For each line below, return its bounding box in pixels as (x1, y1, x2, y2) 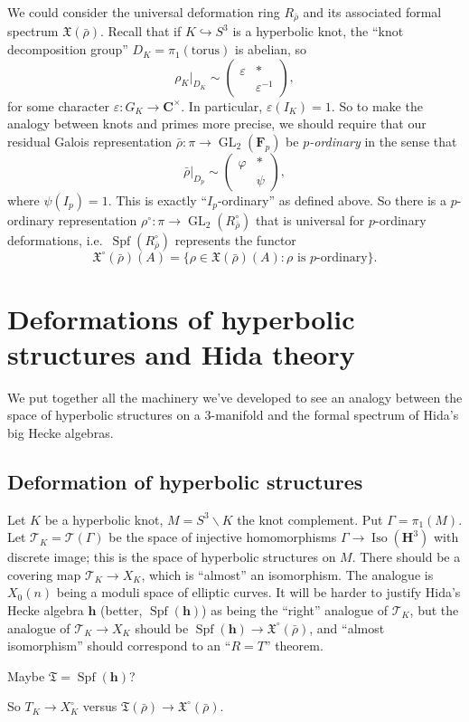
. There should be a (352, 547, 461, 566)
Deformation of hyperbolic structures (7, 467, 363, 495)
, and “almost (309, 618, 385, 637)
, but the (409, 601, 459, 619)
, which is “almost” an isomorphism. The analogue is (141, 565, 434, 584)
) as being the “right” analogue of (202, 601, 388, 619)
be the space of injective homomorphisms (108, 527, 337, 546)
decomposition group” (7, 40, 128, 59)
